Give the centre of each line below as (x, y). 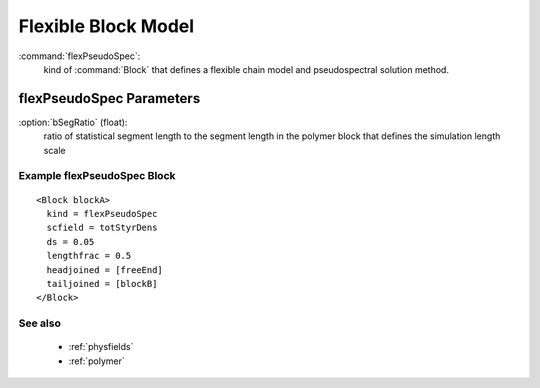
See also (40, 323)
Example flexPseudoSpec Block (97, 176)
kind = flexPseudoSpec (102, 213)
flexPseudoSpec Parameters (109, 98)
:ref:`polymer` (96, 361)
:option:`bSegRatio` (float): (73, 122)
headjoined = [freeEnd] (105, 269)
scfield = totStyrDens (102, 228)
